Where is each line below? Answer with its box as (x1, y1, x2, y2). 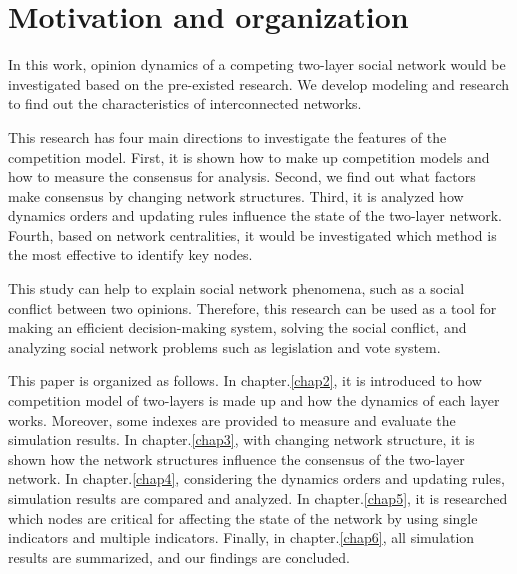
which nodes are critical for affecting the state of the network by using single (8, 507, 478, 528)
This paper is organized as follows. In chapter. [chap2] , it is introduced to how (8, 370, 482, 391)
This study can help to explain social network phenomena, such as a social (8, 278, 465, 299)
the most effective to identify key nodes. (8, 244, 253, 265)
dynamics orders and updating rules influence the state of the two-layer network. (8, 205, 503, 226)
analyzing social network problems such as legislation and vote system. (8, 336, 441, 357)
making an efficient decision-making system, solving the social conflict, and (8, 317, 467, 338)
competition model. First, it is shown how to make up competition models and (8, 146, 490, 167)
